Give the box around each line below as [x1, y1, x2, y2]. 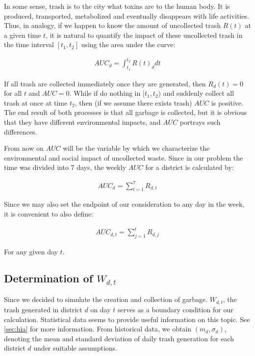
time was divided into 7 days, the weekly [4, 162, 127, 172]
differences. [4, 126, 37, 137]
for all [4, 88, 22, 98]
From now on [4, 143, 44, 153]
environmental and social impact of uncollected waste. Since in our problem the [4, 152, 243, 163]
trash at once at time [4, 97, 68, 108]
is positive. [211, 97, 243, 108]
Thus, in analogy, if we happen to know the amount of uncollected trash [4, 20, 221, 30]
